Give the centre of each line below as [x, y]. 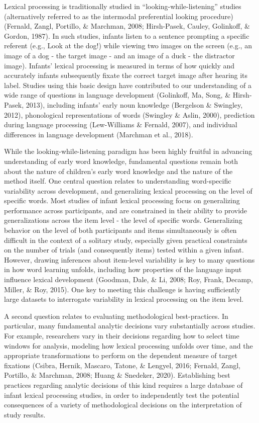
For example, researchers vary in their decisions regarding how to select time [122, 335]
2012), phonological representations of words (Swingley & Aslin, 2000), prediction [129, 114]
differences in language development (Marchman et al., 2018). [99, 134]
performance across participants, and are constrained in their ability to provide [126, 210]
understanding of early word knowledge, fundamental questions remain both [121, 161]
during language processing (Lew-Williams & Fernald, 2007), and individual [121, 124]
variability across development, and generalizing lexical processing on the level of [128, 190]
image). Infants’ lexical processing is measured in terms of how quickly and [119, 65]
